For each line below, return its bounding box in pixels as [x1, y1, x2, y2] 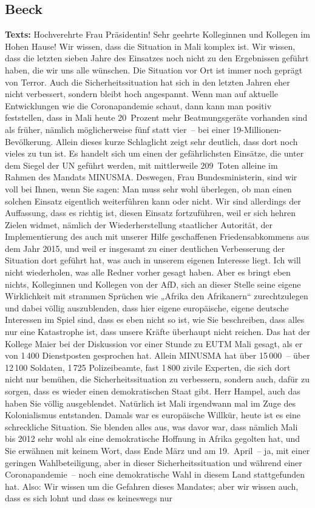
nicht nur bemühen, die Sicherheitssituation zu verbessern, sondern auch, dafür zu [5, 373, 310, 385]
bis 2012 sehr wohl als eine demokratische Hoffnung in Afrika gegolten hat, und [5, 432, 300, 445]
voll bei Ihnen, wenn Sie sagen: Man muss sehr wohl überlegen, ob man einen [5, 182, 292, 195]
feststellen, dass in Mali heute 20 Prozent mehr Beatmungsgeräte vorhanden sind [5, 111, 308, 124]
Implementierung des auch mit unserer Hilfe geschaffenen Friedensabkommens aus [5, 230, 310, 243]
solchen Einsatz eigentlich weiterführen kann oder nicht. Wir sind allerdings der [5, 194, 301, 207]
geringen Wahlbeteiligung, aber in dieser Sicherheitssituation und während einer [5, 456, 302, 469]
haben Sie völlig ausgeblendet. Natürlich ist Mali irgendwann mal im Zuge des [5, 396, 296, 409]
